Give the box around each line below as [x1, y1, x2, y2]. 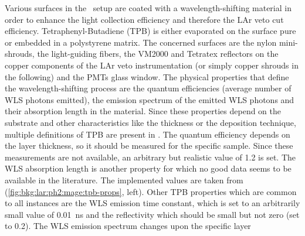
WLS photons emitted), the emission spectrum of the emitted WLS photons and [5, 93, 294, 105]
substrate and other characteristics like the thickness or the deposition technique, [5, 116, 296, 128]
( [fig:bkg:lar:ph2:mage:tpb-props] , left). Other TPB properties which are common [5, 185, 297, 197]
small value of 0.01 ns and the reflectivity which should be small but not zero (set [5, 208, 300, 220]
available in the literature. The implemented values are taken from [5, 173, 243, 186]
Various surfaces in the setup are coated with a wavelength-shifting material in [5, 2, 292, 13]
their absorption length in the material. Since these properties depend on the [5, 105, 282, 117]
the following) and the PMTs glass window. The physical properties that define [5, 70, 289, 83]
